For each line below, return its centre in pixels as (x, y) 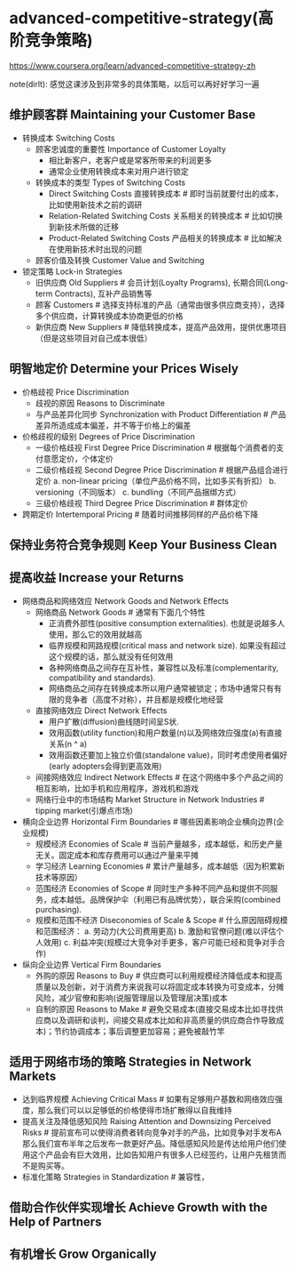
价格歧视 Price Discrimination (75, 391)
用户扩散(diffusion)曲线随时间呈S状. (114, 721)
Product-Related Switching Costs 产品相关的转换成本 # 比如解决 (165, 237)
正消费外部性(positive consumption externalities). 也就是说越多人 (167, 623)
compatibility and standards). (102, 678)
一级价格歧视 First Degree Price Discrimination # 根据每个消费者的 (156, 447)
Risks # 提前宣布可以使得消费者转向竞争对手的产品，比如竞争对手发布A (152, 1132)
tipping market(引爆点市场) (84, 810)
